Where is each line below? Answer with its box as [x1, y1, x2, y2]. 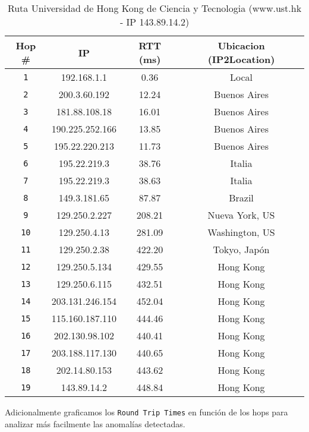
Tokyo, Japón [213, 242, 270, 256]
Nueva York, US [207, 208, 275, 222]
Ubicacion [217, 39, 265, 52]
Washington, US [207, 225, 275, 239]
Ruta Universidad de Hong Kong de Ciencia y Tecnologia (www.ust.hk [7, 1, 302, 15]
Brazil [229, 191, 254, 204]
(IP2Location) [207, 52, 275, 66]
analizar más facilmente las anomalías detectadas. [5, 417, 185, 430]
